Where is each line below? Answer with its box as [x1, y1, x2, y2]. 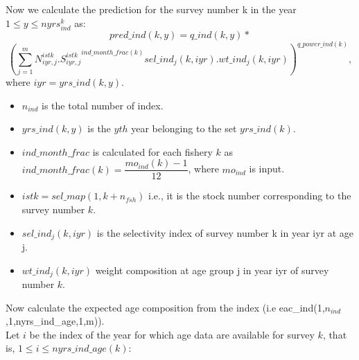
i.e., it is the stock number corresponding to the [148, 188, 351, 203]
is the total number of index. [42, 98, 164, 112]
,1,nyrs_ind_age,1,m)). [6, 314, 105, 328]
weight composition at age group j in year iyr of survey [95, 262, 329, 277]
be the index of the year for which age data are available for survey [29, 327, 315, 341]
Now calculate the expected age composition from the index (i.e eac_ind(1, [6, 300, 325, 314]
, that [322, 327, 347, 341]
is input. [249, 161, 285, 176]
